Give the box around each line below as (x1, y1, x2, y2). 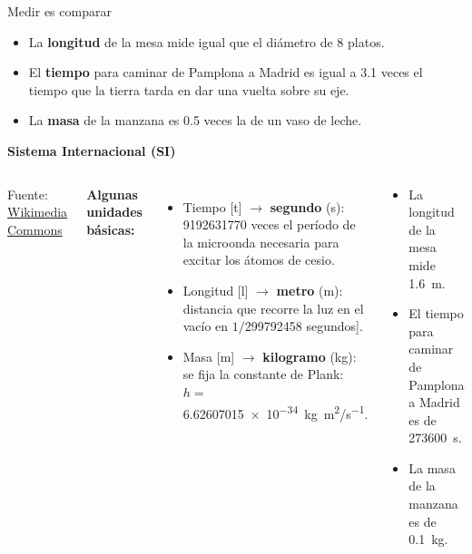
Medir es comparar (7, 2, 112, 20)
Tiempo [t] (182, 197, 242, 216)
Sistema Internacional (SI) (7, 141, 176, 160)
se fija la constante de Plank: (182, 364, 344, 384)
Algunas (86, 184, 138, 203)
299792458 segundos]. (244, 316, 363, 335)
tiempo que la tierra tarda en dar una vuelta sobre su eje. (28, 80, 349, 99)
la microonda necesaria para (182, 232, 339, 251)
